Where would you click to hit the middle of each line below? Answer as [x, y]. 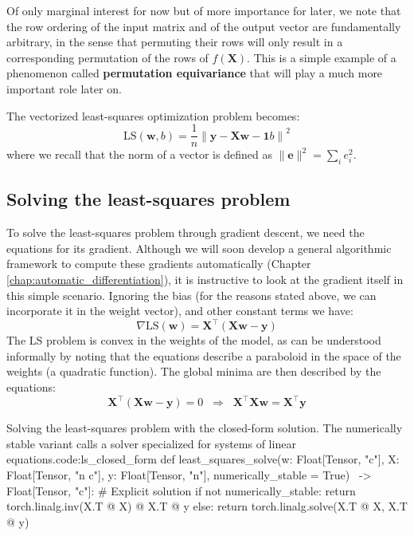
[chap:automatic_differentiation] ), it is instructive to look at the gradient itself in [205, 279]
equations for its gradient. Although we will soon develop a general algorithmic [199, 248]
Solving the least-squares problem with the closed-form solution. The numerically [205, 428]
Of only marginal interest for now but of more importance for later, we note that [204, 10]
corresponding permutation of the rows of [107, 57]
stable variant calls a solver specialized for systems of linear [151, 443]
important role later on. [64, 88]
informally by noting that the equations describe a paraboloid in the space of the [204, 355]
